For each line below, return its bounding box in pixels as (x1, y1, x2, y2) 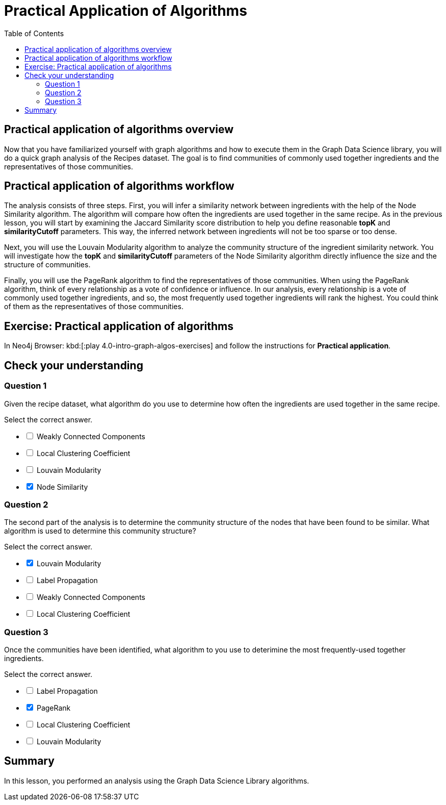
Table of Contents (4, 29, 64, 38)
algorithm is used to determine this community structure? (4, 526, 196, 536)
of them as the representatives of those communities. (4, 302, 183, 311)
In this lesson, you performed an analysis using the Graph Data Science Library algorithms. (4, 776, 309, 785)
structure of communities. (4, 260, 91, 269)
